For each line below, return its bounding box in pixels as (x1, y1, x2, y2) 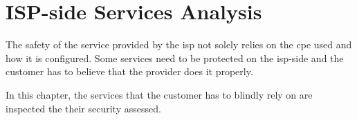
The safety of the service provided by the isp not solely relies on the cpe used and (6, 37, 352, 52)
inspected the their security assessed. (6, 101, 161, 115)
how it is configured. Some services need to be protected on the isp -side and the (6, 50, 344, 65)
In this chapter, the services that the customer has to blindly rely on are (6, 87, 313, 101)
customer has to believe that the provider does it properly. (6, 64, 253, 79)
